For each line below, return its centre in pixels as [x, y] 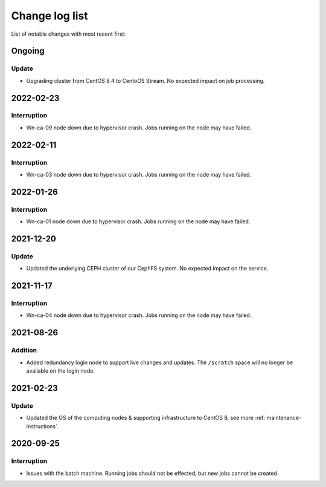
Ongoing [28, 51]
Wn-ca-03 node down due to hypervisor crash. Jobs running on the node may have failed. [139, 175]
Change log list [50, 16]
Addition [24, 350]
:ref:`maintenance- [278, 418]
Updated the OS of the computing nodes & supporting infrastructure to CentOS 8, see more [140, 418]
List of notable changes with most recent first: [69, 34]
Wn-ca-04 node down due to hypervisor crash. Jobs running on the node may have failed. [139, 315]
